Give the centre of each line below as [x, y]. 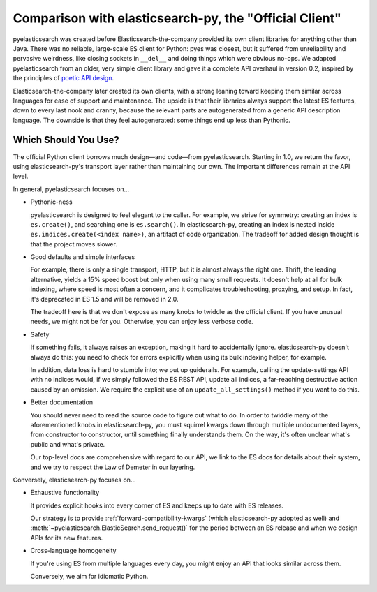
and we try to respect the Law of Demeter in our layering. [113, 467]
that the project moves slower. [74, 244]
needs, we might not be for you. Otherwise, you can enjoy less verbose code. [142, 322]
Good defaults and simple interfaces [83, 257]
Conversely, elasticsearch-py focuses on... [74, 480]
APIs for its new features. [67, 538]
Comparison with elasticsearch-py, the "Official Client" [177, 18]
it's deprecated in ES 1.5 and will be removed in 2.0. [104, 299]
